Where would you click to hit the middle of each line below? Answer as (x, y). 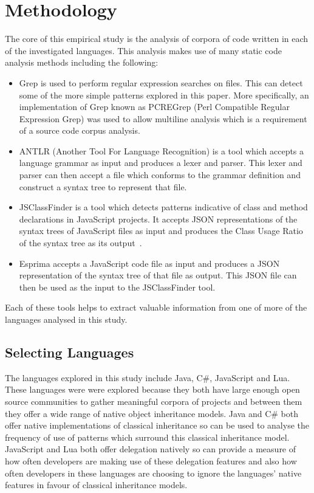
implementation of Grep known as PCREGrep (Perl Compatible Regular (154, 107)
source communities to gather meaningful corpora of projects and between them (154, 401)
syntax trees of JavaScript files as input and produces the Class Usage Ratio (161, 231)
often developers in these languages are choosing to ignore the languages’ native (153, 473)
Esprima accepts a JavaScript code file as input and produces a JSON (149, 263)
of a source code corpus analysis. (80, 130)
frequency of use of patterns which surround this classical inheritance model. (147, 437)
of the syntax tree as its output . (80, 243)
